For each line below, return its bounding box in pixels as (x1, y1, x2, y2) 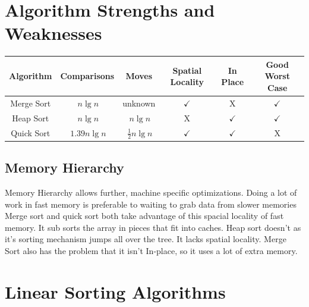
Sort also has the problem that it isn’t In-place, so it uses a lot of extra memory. (5, 245, 298, 257)
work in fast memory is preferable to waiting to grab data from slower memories (5, 198, 297, 210)
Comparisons (60, 70, 115, 82)
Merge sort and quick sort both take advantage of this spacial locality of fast (5, 209, 284, 222)
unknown (122, 96, 156, 109)
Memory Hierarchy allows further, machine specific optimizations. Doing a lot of (5, 186, 297, 199)
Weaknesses (5, 21, 102, 45)
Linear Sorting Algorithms (5, 279, 226, 303)
